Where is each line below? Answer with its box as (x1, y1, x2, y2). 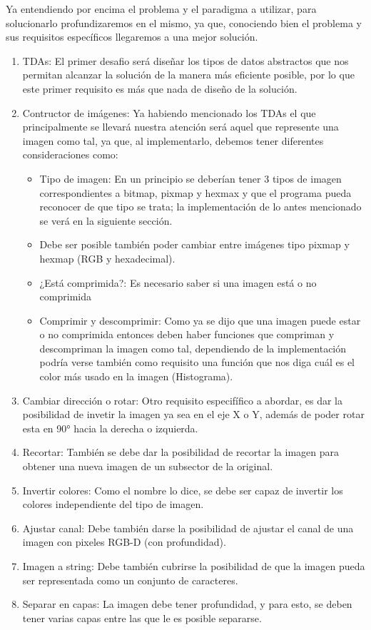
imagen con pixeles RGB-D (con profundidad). (22, 534, 226, 549)
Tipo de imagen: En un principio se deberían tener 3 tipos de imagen (39, 171, 342, 186)
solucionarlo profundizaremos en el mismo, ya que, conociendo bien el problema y (6, 15, 362, 30)
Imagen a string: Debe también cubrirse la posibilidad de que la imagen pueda (22, 559, 365, 573)
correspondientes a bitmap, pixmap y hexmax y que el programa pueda (39, 185, 352, 200)
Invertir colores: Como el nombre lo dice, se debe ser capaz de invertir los (22, 482, 343, 497)
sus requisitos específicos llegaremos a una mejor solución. (6, 29, 258, 44)
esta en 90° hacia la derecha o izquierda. (22, 420, 198, 435)
